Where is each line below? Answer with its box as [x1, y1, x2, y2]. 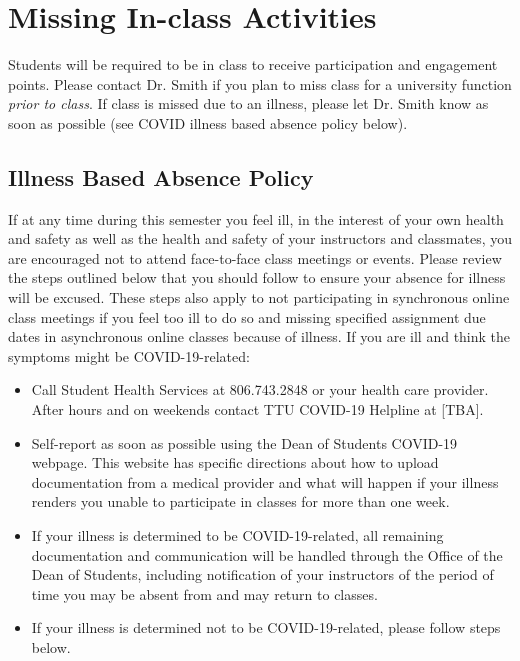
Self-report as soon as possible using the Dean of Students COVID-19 [31, 432, 458, 453]
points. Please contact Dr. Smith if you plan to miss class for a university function [8, 73, 512, 94]
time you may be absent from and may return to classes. [31, 583, 378, 604]
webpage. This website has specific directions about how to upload [31, 452, 439, 473]
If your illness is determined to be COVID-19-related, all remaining [31, 525, 444, 546]
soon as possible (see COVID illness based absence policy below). [8, 112, 408, 133]
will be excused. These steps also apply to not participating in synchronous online [8, 287, 510, 308]
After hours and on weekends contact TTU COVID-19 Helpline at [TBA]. [31, 399, 484, 420]
